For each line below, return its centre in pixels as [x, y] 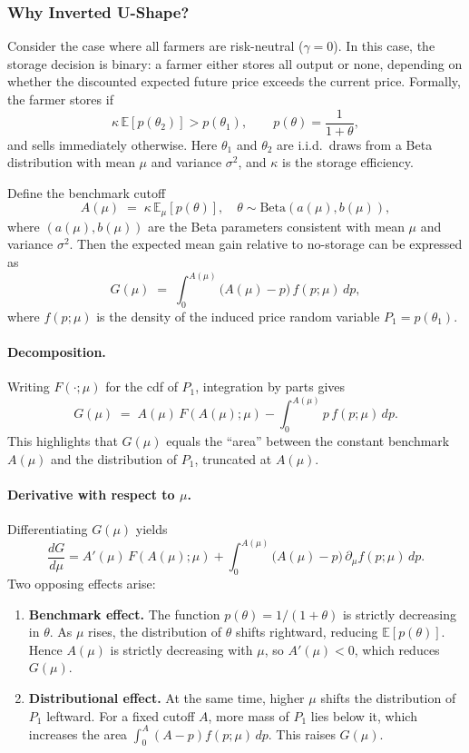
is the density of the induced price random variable [238, 316]
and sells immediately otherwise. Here [112, 144]
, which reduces [397, 649]
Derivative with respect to [91, 494]
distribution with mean [71, 162]
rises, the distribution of [155, 632]
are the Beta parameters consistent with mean [276, 226]
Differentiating [48, 529]
